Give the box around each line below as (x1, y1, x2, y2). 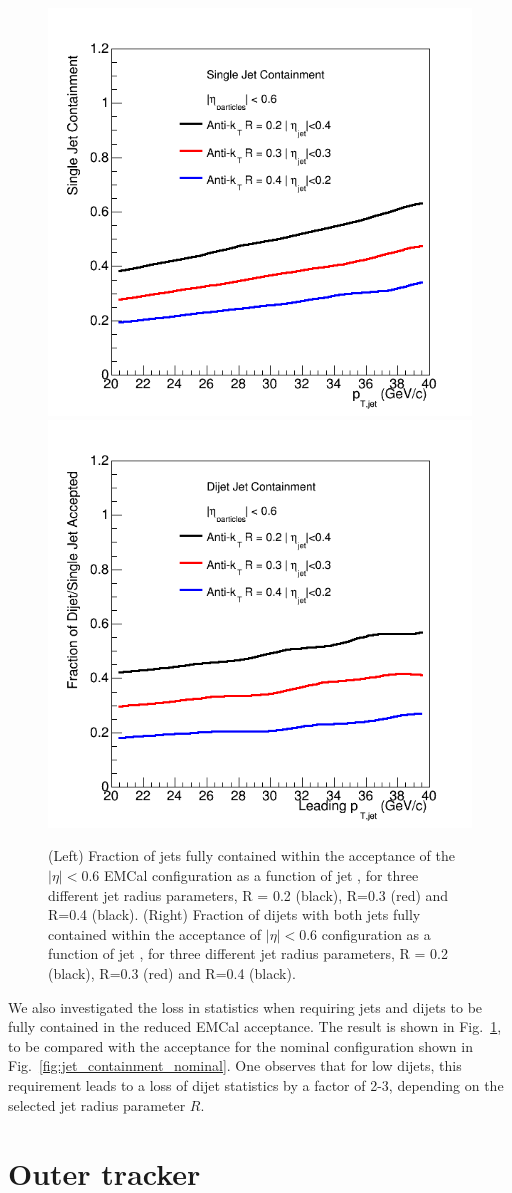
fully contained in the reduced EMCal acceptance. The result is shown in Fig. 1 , (8, 1016, 502, 1037)
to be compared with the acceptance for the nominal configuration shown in (8, 1035, 473, 1056)
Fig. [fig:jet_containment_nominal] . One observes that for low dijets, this (8, 1055, 462, 1076)
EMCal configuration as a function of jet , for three (103, 865, 419, 886)
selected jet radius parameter (8, 1094, 186, 1115)
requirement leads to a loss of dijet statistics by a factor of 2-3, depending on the (8, 1074, 504, 1095)
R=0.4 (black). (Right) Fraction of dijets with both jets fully (48, 904, 421, 925)
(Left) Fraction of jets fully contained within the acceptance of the (48, 845, 455, 866)
